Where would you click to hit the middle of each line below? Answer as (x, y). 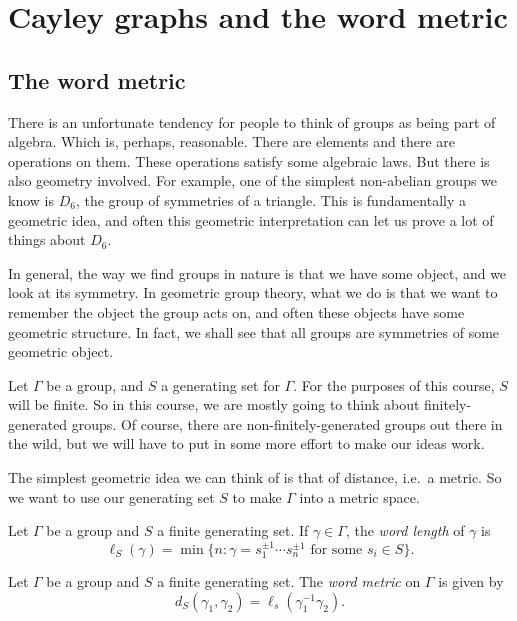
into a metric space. (359, 496)
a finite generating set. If (233, 530)
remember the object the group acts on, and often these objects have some (236, 311)
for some (336, 549)
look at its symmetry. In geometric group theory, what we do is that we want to (253, 292)
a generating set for (220, 384)
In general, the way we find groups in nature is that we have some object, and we (257, 272)
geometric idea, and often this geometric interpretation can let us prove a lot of (251, 219)
